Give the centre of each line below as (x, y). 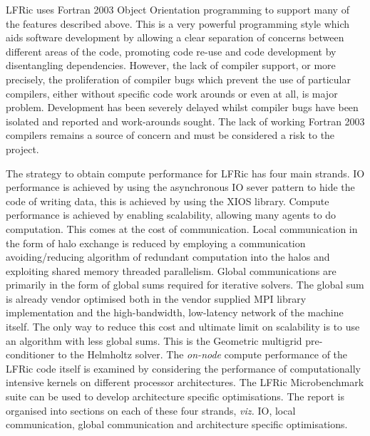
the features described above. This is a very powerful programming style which (178, 23)
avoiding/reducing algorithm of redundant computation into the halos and (168, 257)
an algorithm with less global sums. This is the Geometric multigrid (154, 340)
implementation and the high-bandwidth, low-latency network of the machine (175, 312)
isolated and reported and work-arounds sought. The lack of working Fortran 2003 (185, 121)
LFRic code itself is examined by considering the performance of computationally (183, 368)
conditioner (30, 354)
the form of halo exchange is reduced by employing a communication (156, 243)
